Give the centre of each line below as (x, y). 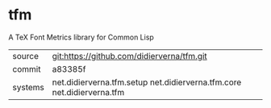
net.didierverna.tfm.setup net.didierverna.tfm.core (147, 82)
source (25, 56)
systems (28, 87)
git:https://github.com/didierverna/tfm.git (129, 56)
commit (27, 69)
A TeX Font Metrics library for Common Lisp (81, 37)
